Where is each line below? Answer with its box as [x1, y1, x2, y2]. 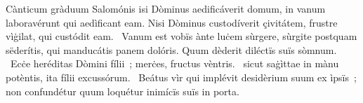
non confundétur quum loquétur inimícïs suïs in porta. [6, 83, 239, 98]
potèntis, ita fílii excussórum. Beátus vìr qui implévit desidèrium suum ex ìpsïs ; [6, 69, 357, 84]
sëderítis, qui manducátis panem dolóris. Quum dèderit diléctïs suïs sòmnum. [6, 42, 337, 57]
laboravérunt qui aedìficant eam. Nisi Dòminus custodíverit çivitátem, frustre [6, 15, 338, 29]
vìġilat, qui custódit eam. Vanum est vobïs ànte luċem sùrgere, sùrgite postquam [6, 29, 357, 43]
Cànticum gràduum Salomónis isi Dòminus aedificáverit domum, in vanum [6, 1, 326, 15]
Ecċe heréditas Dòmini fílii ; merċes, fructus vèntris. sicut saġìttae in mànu [10, 56, 339, 71]
